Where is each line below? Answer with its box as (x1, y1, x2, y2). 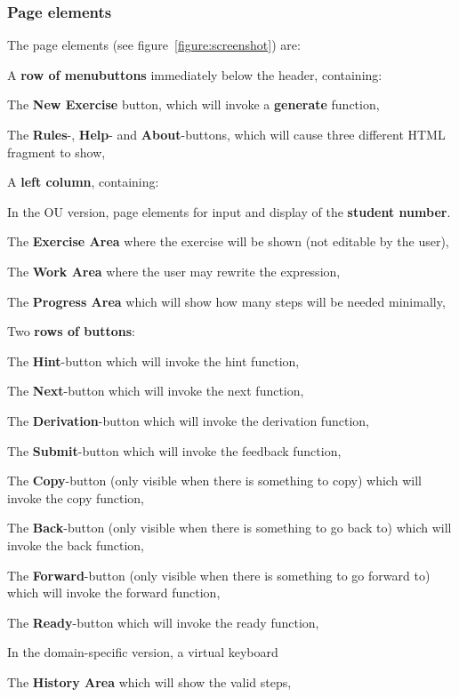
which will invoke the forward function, (7, 583, 221, 602)
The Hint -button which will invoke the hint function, (7, 351, 300, 370)
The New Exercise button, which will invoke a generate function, (7, 95, 380, 114)
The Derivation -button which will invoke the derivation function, (7, 411, 369, 429)
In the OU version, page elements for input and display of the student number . (7, 202, 451, 220)
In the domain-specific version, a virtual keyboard (7, 643, 278, 661)
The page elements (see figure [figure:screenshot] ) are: (7, 36, 301, 54)
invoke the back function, (7, 535, 145, 554)
